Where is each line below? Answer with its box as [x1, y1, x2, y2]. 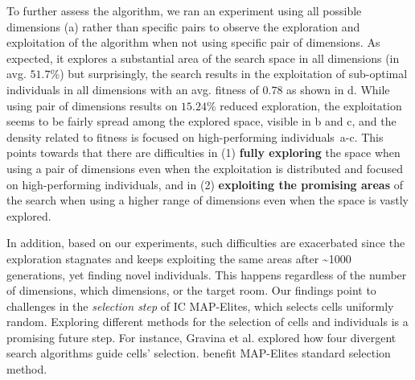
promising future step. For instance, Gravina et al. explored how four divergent [6, 328, 397, 345]
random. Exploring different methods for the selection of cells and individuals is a [6, 313, 409, 330]
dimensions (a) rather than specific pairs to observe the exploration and [6, 18, 360, 35]
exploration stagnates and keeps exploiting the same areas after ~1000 [6, 250, 351, 266]
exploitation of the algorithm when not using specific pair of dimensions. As [6, 34, 380, 51]
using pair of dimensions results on [6, 97, 178, 114]
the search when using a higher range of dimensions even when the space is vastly [6, 192, 409, 209]
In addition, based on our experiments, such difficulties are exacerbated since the [6, 234, 405, 251]
